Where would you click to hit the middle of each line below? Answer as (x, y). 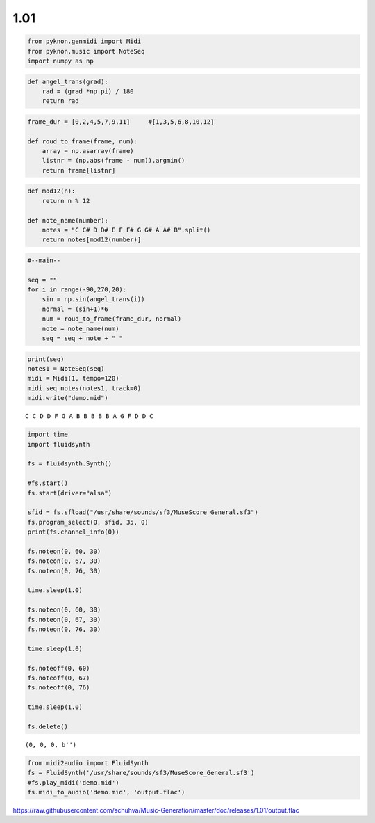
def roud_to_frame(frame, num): (83, 141)
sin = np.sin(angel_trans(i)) (93, 299)
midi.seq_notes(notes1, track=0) (84, 388)
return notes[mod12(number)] (92, 240)
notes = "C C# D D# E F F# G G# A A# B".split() (126, 230)
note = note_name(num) (81, 328)
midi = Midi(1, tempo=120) (73, 378)
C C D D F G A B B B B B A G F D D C (90, 416)
